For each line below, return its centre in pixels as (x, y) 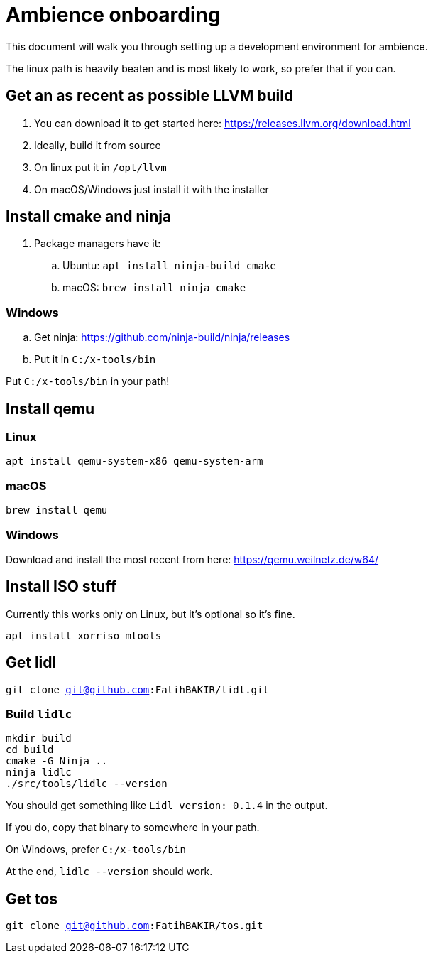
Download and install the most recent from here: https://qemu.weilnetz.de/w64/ (192, 559)
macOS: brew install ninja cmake (154, 288)
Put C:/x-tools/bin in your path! (88, 381)
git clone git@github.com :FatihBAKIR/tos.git (135, 926)
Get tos (32, 899)
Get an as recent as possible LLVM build (150, 96)
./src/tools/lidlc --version (87, 784)
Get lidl (31, 663)
